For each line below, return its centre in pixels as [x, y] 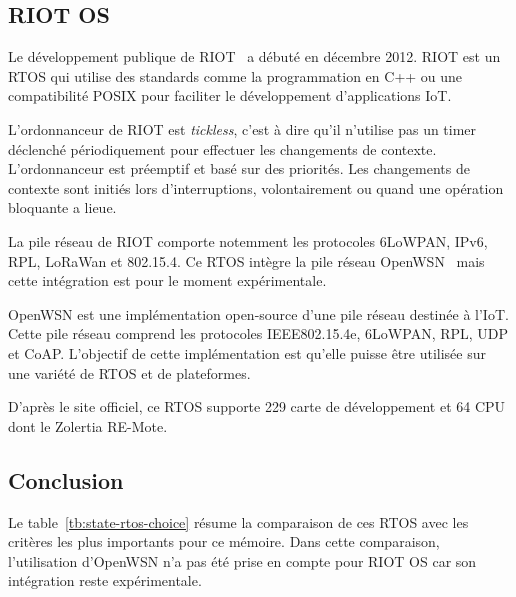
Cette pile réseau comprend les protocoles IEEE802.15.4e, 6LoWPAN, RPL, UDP [258, 333]
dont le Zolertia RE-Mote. [88, 425]
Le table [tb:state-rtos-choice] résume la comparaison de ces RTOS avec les [238, 521]
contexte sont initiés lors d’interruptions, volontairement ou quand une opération [256, 187]
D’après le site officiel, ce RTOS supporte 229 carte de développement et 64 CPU [257, 406]
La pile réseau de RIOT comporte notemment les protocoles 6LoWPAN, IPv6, [248, 240]
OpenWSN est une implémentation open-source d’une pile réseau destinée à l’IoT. [258, 313]
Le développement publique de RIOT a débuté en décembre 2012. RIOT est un [254, 56]
